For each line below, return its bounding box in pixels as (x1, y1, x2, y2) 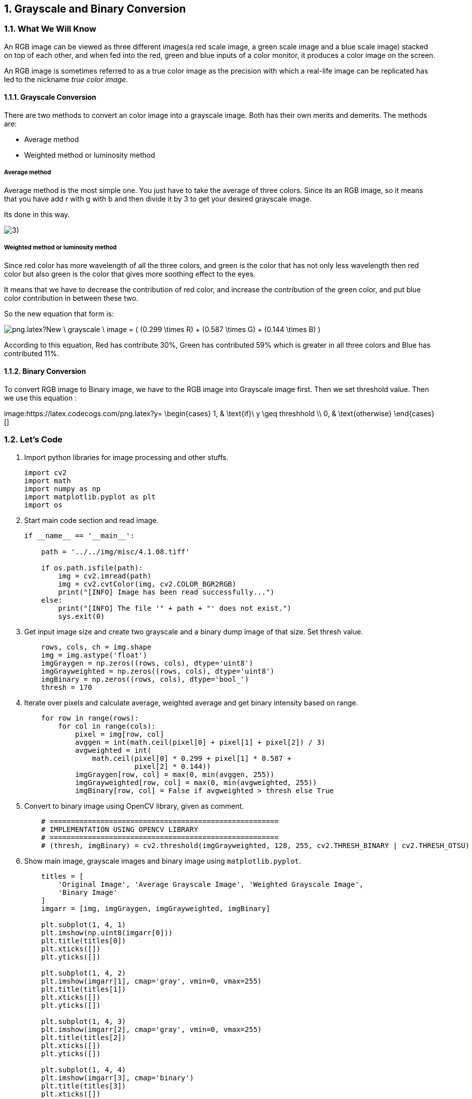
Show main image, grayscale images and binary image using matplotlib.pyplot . (24, 856, 301, 865)
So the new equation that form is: (4, 309, 114, 318)
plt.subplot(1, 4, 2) (41, 968, 126, 977)
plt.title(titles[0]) (41, 936, 126, 945)
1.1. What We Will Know (4, 24, 97, 34)
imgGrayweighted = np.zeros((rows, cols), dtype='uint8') (41, 667, 275, 675)
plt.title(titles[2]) (41, 1033, 126, 1042)
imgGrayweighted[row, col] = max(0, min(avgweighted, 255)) (75, 778, 317, 787)
